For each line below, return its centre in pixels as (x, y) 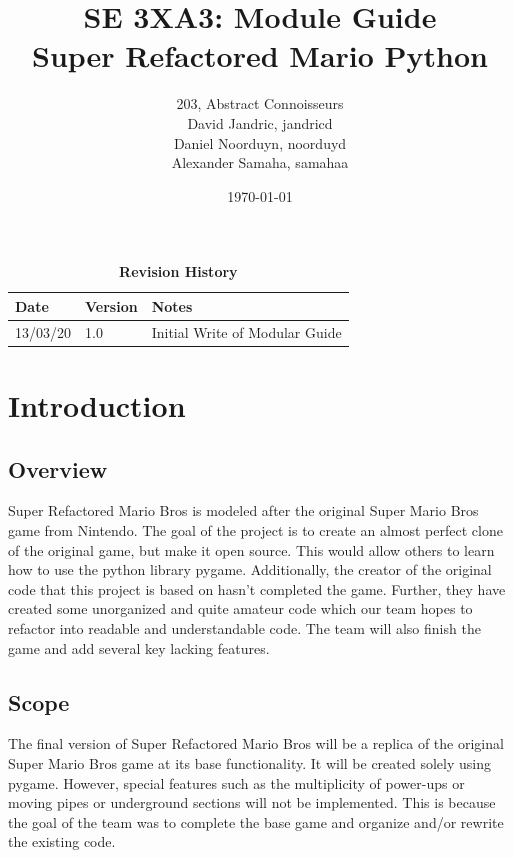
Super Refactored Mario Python (260, 55)
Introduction (97, 405)
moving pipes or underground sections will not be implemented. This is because (252, 802)
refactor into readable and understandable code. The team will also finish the (244, 627)
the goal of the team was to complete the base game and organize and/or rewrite (256, 821)
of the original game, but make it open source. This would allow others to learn (251, 549)
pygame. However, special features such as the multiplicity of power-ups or (236, 782)
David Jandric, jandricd (260, 122)
